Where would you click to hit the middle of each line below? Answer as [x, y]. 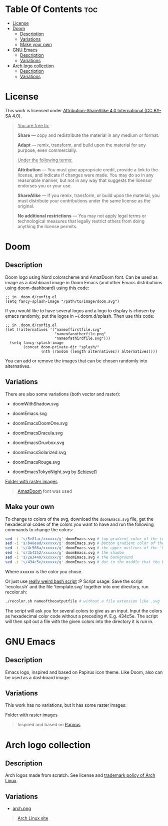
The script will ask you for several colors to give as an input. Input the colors [84, 610]
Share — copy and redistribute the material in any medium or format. [88, 135]
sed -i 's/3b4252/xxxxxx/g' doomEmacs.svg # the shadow [64, 553]
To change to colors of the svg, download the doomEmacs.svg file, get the [79, 519]
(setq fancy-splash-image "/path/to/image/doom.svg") [62, 301]
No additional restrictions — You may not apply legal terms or [82, 216]
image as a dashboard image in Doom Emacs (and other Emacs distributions [84, 282]
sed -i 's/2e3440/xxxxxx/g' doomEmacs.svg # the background [69, 557]
